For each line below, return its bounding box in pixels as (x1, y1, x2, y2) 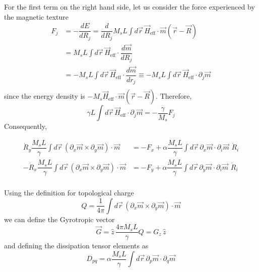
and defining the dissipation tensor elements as (4, 240, 149, 251)
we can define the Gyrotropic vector (4, 214, 115, 224)
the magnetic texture (4, 11, 69, 22)
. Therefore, (156, 91, 192, 101)
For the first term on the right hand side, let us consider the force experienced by (4, 2, 255, 12)
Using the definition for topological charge (4, 187, 134, 198)
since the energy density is (4, 91, 85, 101)
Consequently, (4, 121, 47, 131)
